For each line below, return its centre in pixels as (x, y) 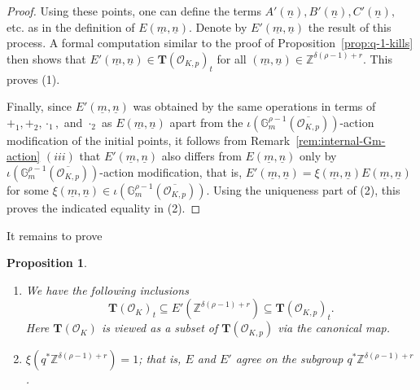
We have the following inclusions (107, 289)
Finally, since (39, 106)
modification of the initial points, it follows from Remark (149, 140)
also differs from (201, 156)
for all (232, 58)
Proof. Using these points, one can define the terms (134, 11)
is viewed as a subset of (160, 328)
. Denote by (218, 26)
